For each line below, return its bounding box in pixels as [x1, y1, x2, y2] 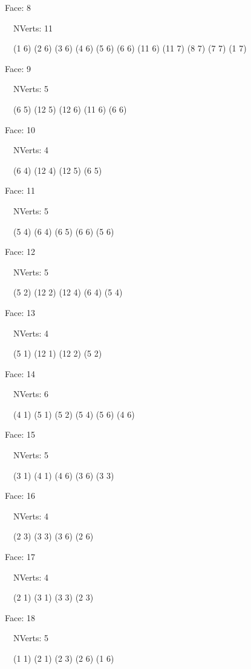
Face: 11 [5, 184, 35, 197]
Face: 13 [5, 306, 35, 318]
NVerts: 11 [13, 21, 53, 34]
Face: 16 [5, 489, 35, 502]
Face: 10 [5, 123, 35, 136]
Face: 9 [5, 62, 31, 74]
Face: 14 [5, 367, 35, 380]
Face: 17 [5, 550, 35, 563]
